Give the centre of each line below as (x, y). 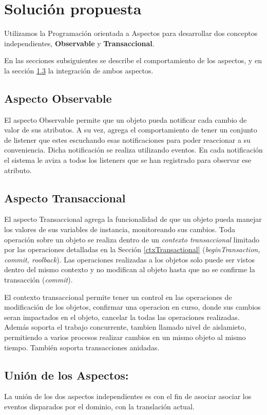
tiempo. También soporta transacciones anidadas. (82, 347)
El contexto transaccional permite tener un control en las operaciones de (118, 297)
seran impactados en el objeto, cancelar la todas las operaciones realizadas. (122, 317)
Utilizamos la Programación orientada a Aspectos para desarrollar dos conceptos (131, 33)
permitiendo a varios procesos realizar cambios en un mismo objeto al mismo (125, 337)
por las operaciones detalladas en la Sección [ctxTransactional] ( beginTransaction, (132, 249)
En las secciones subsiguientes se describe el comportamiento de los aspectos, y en (133, 60)
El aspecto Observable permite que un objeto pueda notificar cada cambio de (126, 119)
